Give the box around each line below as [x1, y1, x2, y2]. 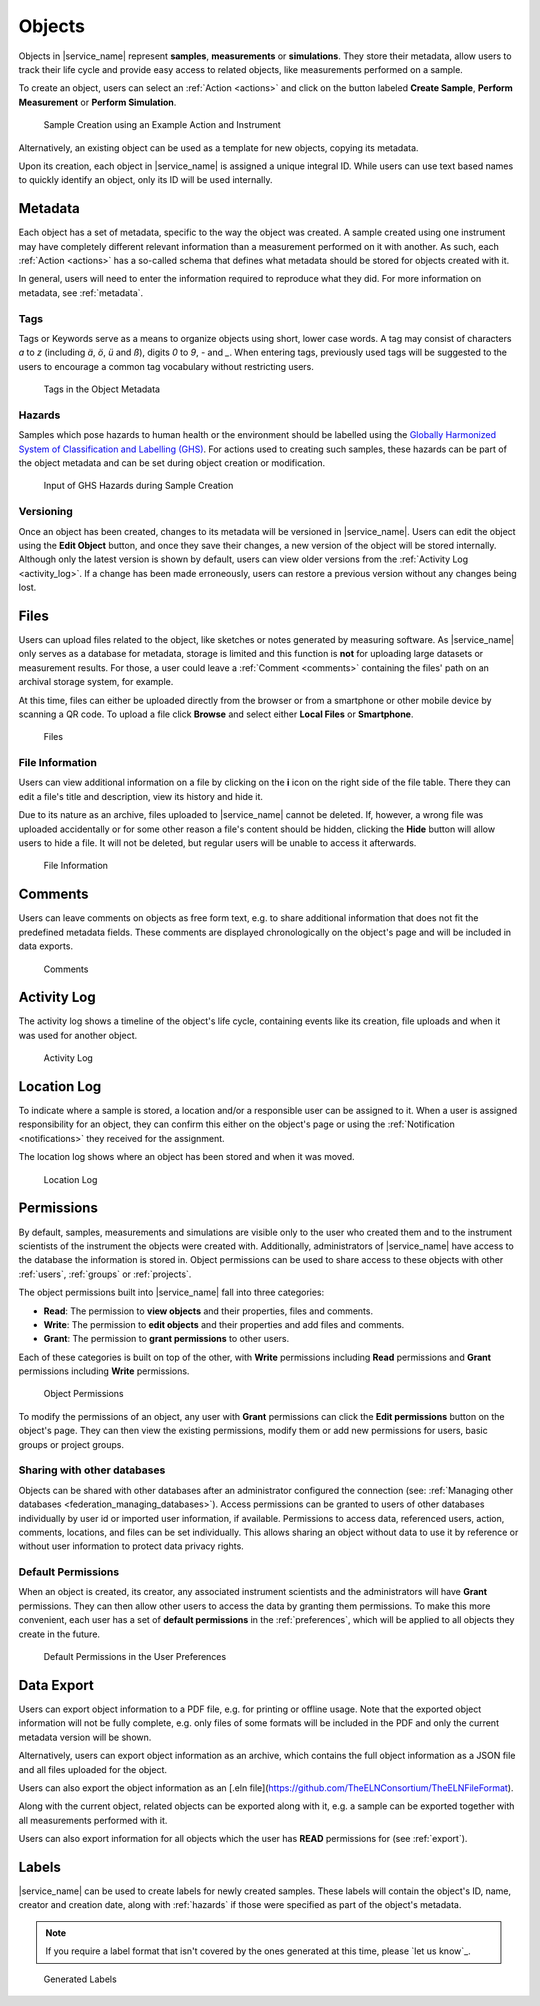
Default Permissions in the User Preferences [43, 1651, 227, 1663]
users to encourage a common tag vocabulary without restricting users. [18, 360, 315, 372]
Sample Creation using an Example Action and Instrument [43, 119, 282, 131]
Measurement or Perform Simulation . [18, 96, 177, 108]
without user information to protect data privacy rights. [18, 1540, 244, 1552]
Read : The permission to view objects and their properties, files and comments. [43, 1305, 374, 1317]
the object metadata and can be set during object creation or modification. [18, 456, 326, 469]
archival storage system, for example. [18, 676, 174, 688]
